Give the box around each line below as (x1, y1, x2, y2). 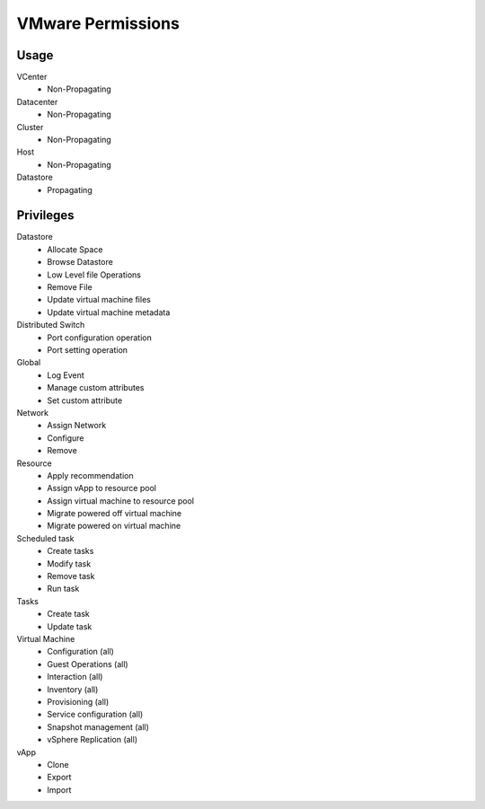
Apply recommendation (47, 470, 134, 480)
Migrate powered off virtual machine (47, 508, 182, 519)
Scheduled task (16, 532, 75, 543)
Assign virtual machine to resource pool (47, 495, 195, 506)
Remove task (47, 571, 95, 582)
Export (47, 772, 72, 783)
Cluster (16, 121, 44, 132)
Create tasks (47, 546, 94, 557)
